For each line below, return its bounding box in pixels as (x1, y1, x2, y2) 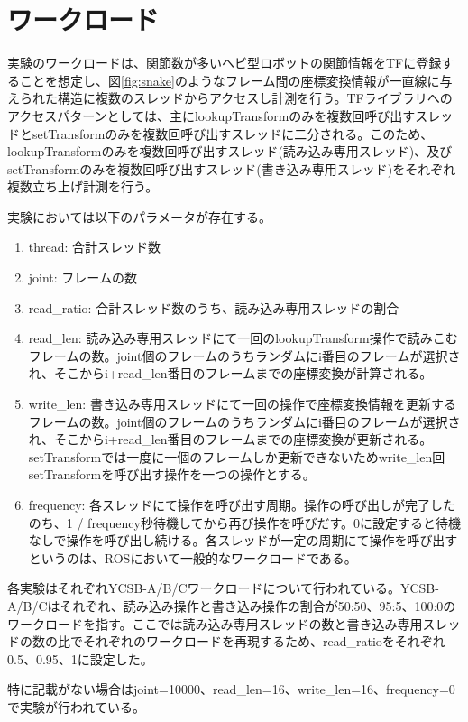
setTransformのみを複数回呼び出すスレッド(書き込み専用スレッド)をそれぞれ (7, 159, 456, 178)
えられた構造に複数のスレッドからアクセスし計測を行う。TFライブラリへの (7, 88, 453, 107)
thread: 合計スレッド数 (28, 237, 161, 256)
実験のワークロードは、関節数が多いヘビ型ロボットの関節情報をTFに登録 (7, 53, 442, 72)
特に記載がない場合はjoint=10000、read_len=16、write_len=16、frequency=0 (7, 680, 455, 699)
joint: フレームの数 (28, 268, 137, 287)
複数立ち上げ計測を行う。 (7, 177, 159, 196)
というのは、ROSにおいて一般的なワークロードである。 (28, 548, 357, 567)
